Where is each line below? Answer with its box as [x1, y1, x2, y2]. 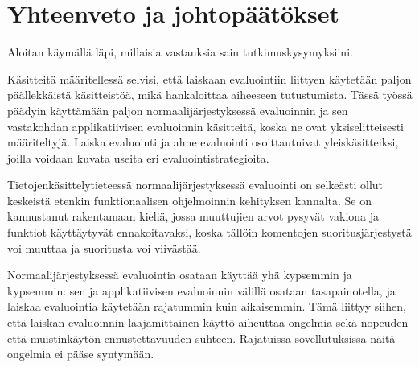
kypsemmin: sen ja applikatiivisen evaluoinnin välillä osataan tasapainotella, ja [7, 282, 396, 299]
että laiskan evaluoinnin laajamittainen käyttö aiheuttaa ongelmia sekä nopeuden [7, 314, 409, 331]
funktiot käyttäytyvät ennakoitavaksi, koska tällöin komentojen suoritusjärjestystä [7, 224, 412, 241]
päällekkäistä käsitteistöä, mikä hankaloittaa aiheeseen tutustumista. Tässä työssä [7, 86, 413, 103]
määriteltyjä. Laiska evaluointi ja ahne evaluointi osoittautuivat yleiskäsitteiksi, [7, 134, 399, 151]
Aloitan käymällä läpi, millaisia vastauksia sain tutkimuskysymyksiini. [7, 43, 353, 60]
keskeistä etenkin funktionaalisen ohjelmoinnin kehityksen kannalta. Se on [7, 192, 372, 208]
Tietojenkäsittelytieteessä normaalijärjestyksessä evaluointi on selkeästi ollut [7, 176, 384, 193]
